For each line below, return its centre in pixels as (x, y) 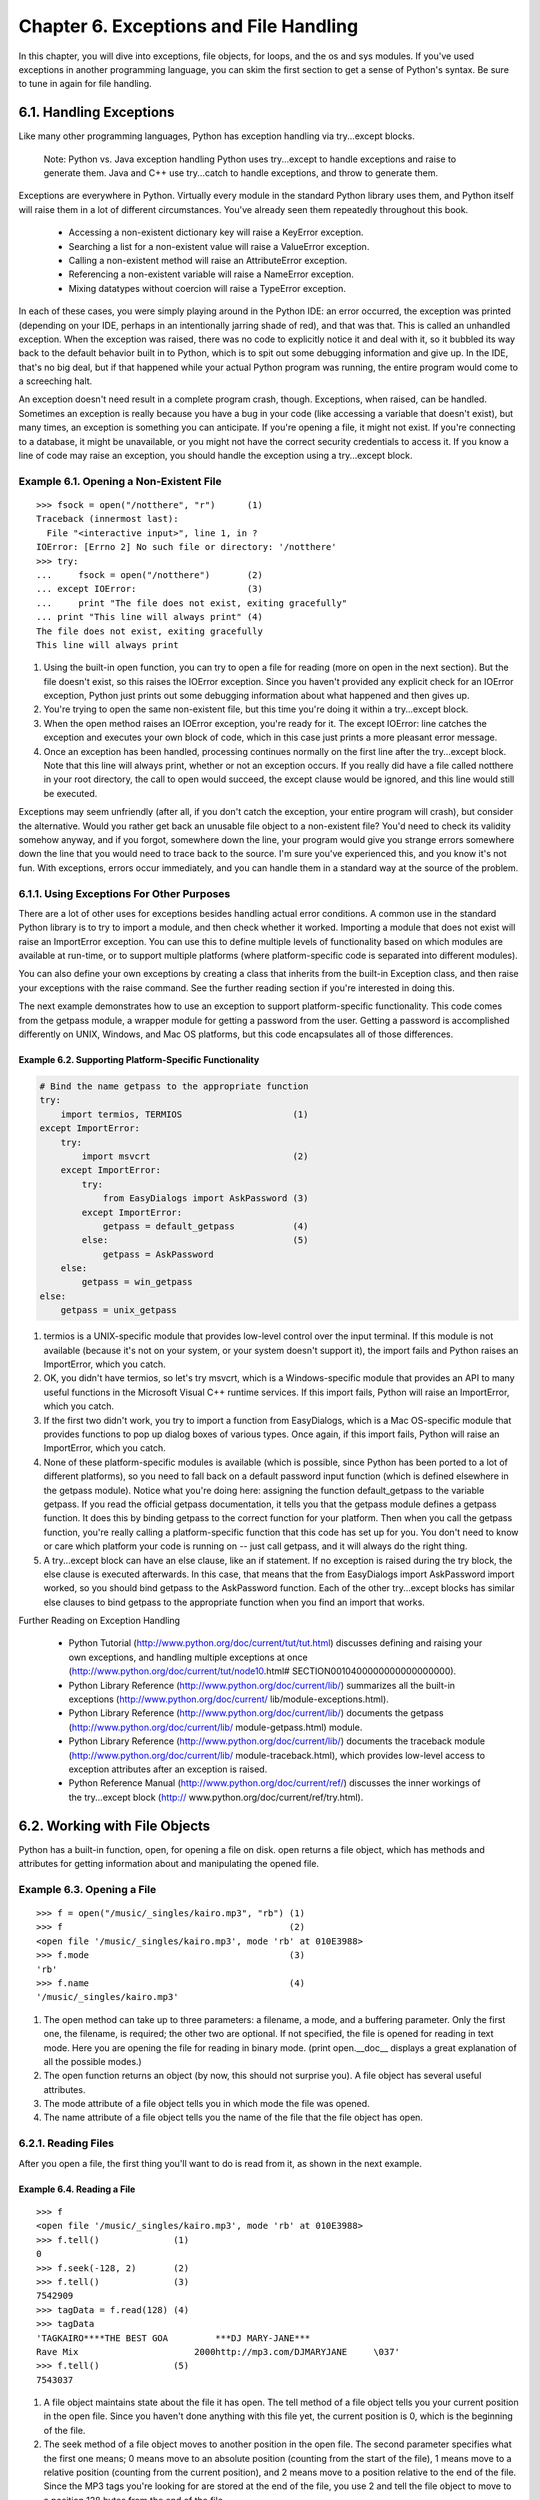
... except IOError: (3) (150, 589)
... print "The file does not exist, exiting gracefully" (192, 603)
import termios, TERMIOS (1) (184, 1114)
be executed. (70, 793)
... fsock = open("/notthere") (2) (150, 574)
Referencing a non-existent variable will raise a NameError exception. (211, 274)
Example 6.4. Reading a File (77, 2189)
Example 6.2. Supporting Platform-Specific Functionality (139, 1060)
